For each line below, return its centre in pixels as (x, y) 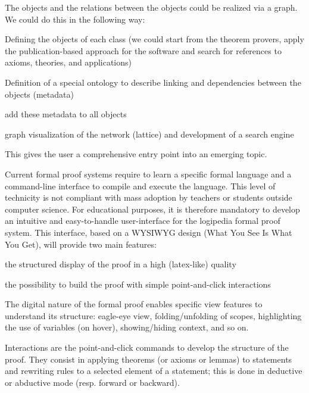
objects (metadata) (39, 94)
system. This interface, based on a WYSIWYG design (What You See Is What (149, 232)
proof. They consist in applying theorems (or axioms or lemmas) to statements (149, 359)
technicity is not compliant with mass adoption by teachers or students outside (149, 197)
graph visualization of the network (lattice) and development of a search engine (149, 134)
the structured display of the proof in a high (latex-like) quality (121, 264)
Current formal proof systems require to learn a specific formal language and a (148, 174)
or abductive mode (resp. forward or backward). (92, 382)
